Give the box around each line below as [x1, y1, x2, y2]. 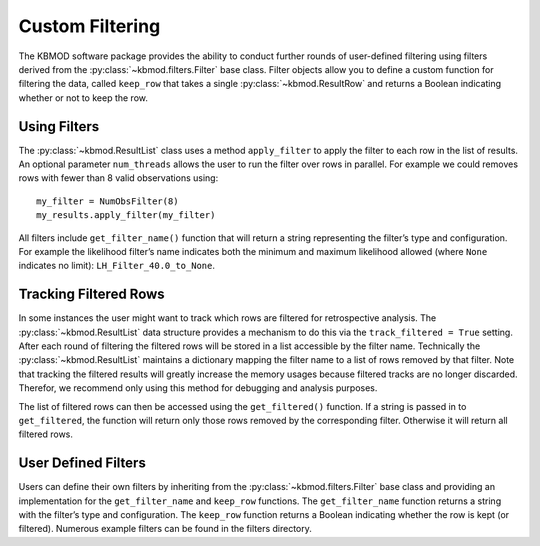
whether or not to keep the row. [18, 91, 149, 104]
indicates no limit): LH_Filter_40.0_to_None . [18, 260, 215, 272]
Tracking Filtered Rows [18, 286, 165, 303]
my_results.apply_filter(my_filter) [36, 210, 216, 221]
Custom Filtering [18, 15, 161, 37]
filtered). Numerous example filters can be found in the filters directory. [18, 523, 312, 535]
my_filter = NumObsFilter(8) [36, 195, 179, 207]
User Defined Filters [18, 455, 147, 472]
